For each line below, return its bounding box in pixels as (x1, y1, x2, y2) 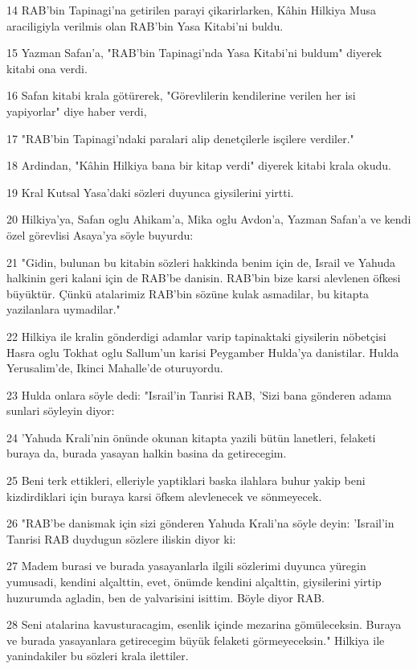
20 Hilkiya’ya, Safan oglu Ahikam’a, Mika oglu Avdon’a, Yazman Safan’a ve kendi (6, 211, 411, 228)
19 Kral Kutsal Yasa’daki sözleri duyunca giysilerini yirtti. (6, 183, 294, 200)
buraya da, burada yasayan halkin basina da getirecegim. (6, 445, 287, 462)
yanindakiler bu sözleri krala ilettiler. (6, 647, 189, 664)
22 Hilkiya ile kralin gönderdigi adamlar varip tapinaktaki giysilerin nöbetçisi (6, 327, 386, 344)
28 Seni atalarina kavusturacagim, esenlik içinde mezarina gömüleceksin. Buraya (6, 616, 402, 633)
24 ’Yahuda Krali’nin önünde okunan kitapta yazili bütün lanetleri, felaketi (6, 429, 376, 445)
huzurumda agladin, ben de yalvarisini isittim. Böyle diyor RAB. (6, 589, 325, 605)
